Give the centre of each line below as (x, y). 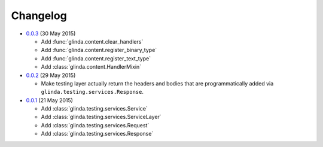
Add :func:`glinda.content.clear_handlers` (92, 41)
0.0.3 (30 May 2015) (51, 33)
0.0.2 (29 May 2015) (51, 75)
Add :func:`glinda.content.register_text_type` (96, 58)
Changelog (39, 16)
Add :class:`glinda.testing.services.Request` (95, 125)
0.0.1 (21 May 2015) (49, 100)
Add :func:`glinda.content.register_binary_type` (99, 50)
